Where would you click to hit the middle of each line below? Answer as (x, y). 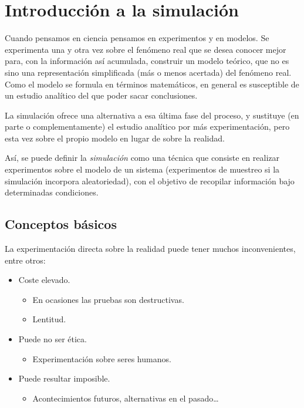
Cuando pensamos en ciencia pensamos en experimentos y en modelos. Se (137, 38)
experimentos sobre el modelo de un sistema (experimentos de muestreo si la (142, 169)
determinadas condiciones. (52, 192)
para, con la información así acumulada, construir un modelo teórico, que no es (147, 61)
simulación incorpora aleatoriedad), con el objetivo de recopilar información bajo (150, 181)
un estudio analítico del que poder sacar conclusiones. (101, 95)
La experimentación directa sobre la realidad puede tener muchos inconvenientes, (150, 249)
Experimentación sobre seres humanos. (102, 358)
